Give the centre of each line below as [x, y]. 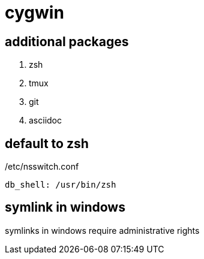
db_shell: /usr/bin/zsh [61, 185]
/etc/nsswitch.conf [42, 167]
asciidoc [45, 121]
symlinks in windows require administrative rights [102, 230]
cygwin [34, 13]
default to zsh [47, 143]
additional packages [67, 41]
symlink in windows [65, 207]
